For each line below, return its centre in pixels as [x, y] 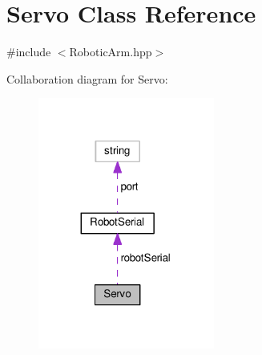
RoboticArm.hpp [111, 52]
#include [29, 52]
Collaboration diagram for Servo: [87, 78]
